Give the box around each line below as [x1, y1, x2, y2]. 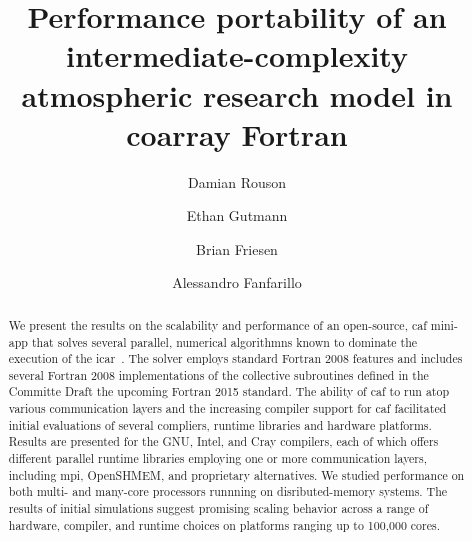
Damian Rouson [187, 171, 287, 192]
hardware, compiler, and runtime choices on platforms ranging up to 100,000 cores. [8, 516, 440, 533]
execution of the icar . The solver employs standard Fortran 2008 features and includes [8, 350, 463, 367]
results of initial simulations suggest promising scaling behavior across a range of [8, 500, 429, 517]
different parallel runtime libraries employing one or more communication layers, [8, 450, 428, 467]
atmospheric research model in [21, 74, 453, 115]
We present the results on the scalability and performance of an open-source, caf [8, 316, 427, 333]
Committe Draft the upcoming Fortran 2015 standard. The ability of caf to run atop [8, 383, 450, 400]
